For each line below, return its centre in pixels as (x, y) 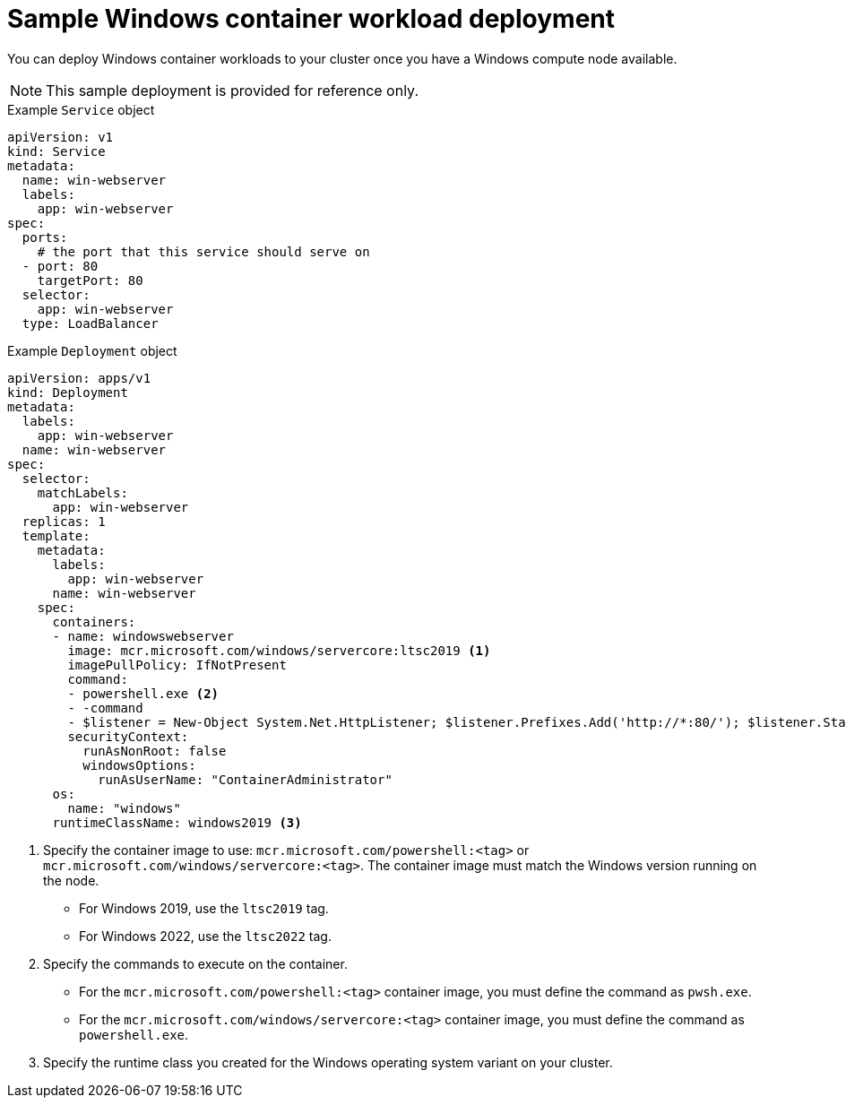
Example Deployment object (92, 350)
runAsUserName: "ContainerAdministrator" (245, 779)
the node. (71, 880)
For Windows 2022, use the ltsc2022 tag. (205, 936)
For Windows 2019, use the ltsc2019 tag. (204, 908)
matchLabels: (82, 492)
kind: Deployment (68, 392)
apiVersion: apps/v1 (79, 378)
